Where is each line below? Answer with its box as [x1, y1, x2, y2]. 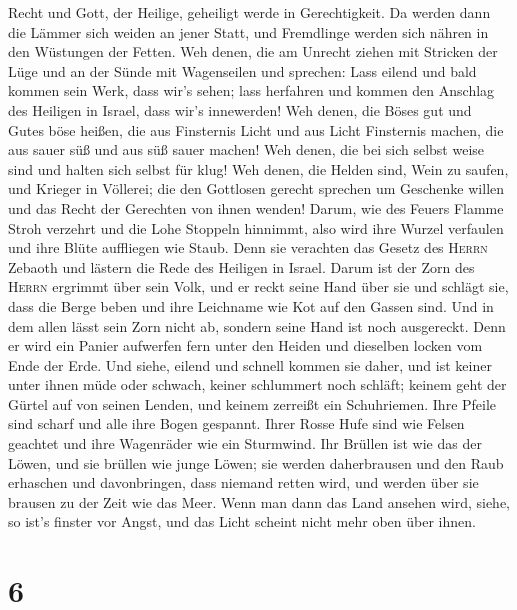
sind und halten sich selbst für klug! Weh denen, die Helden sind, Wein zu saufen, [8, 158, 509, 179]
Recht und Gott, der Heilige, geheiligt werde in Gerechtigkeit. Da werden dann [8, 2, 491, 22]
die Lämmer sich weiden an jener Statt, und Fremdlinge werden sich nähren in [8, 21, 489, 42]
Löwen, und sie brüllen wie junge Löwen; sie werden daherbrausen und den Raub [8, 452, 504, 473]
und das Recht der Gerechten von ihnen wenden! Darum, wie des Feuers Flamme [8, 197, 504, 218]
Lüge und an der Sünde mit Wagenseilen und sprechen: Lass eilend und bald [8, 60, 477, 81]
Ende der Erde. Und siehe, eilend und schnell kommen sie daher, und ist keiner [8, 354, 492, 375]
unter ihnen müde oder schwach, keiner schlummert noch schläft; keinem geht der [8, 374, 507, 395]
